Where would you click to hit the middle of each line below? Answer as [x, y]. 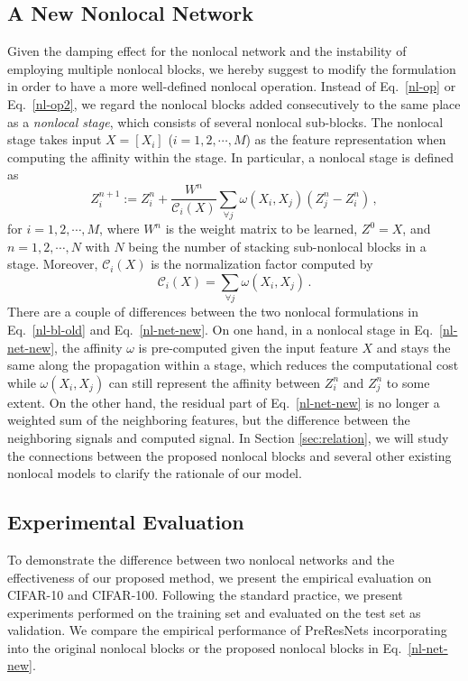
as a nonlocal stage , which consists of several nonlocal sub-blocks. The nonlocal [225, 121]
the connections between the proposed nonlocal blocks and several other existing [229, 455]
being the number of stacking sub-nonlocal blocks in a [277, 246]
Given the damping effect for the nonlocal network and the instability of [207, 51]
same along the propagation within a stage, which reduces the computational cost [233, 365]
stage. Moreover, [53, 264]
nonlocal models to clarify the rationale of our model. [155, 473]
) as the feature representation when [346, 139]
